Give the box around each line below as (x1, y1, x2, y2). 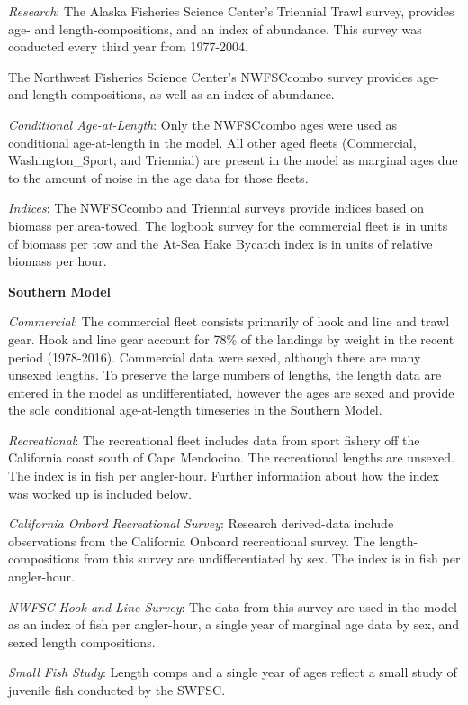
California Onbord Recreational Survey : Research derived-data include (8, 514, 394, 533)
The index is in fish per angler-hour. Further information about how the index (8, 466, 439, 485)
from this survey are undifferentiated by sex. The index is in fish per (83, 549, 461, 568)
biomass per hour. (8, 252, 107, 270)
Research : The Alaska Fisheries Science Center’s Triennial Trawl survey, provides (8, 2, 454, 20)
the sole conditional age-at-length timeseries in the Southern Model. (8, 400, 382, 419)
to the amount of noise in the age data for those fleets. (8, 168, 309, 187)
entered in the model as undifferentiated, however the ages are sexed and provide (8, 382, 454, 401)
